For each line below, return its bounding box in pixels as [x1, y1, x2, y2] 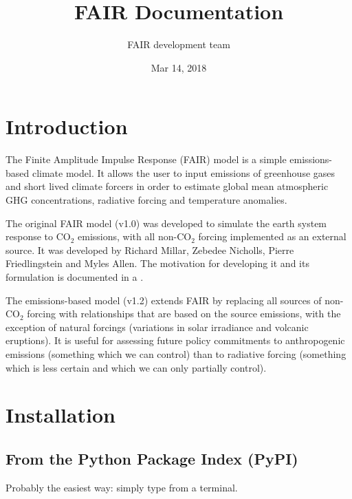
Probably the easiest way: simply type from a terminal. [5, 480, 238, 494]
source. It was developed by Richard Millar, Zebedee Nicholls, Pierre [5, 242, 294, 257]
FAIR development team [127, 37, 230, 52]
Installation [5, 401, 115, 429]
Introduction [5, 112, 128, 140]
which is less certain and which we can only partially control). [5, 360, 267, 374]
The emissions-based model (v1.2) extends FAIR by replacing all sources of [5, 293, 322, 307]
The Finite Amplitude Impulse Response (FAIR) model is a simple [5, 152, 287, 167]
